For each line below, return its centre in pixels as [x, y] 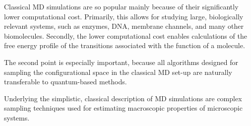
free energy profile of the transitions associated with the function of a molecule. [125, 45]
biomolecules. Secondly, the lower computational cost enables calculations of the [125, 35]
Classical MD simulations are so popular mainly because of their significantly [121, 6]
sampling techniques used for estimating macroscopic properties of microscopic [123, 108]
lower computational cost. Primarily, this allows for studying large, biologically [124, 16]
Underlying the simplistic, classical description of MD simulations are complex [123, 98]
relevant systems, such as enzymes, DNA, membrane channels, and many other [124, 26]
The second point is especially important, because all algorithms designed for [121, 62]
